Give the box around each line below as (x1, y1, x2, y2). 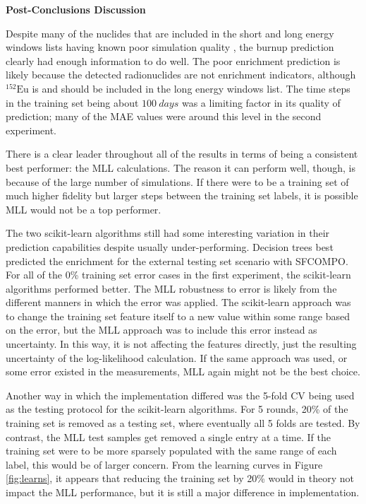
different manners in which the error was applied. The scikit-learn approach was (6, 295, 351, 310)
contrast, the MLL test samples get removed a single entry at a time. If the (6, 429, 331, 444)
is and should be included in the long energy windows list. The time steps (32, 81, 350, 95)
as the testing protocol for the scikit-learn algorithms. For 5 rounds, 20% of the (6, 402, 348, 416)
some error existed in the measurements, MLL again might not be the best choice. (6, 364, 360, 379)
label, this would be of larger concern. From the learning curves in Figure (6, 457, 323, 471)
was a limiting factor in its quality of (181, 95, 341, 110)
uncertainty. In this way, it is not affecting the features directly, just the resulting (6, 336, 357, 351)
